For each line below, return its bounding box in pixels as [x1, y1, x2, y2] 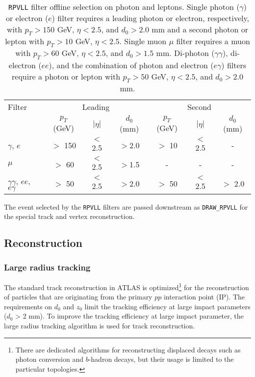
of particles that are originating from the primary [4, 292, 153, 302]
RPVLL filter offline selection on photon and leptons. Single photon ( [8, 1, 240, 12]
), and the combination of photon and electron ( [49, 59, 214, 71]
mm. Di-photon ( [156, 47, 215, 59]
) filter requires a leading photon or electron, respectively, [51, 12, 250, 24]
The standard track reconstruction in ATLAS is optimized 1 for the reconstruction [4, 280, 249, 292]
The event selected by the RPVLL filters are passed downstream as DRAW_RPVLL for [4, 201, 248, 212]
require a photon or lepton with [12, 70, 121, 82]
